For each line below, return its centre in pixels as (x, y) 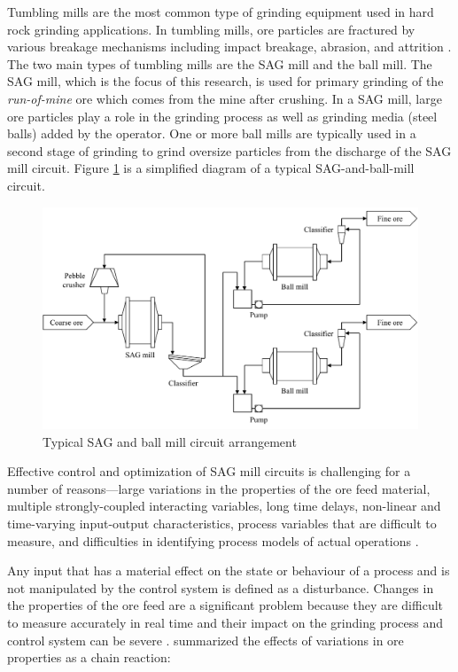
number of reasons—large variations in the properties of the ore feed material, (219, 488)
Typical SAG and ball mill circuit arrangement (170, 441)
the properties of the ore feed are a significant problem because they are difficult (225, 605)
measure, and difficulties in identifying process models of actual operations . (213, 540)
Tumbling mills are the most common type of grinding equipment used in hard (221, 12)
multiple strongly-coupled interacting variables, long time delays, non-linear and (224, 506)
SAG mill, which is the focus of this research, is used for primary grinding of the (225, 81)
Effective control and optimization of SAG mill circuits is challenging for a (209, 471)
